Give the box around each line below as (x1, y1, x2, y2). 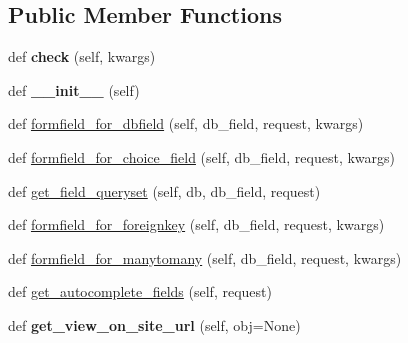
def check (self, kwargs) (8, 46, 156, 67)
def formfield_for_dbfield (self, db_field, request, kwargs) (8, 113, 364, 134)
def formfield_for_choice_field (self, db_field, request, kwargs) (8, 146, 395, 167)
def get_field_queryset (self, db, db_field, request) (8, 180, 321, 201)
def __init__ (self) (8, 79, 140, 100)
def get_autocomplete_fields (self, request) (8, 281, 272, 302)
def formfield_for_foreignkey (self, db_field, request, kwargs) (8, 214, 385, 235)
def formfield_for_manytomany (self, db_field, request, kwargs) (8, 247, 402, 268)
